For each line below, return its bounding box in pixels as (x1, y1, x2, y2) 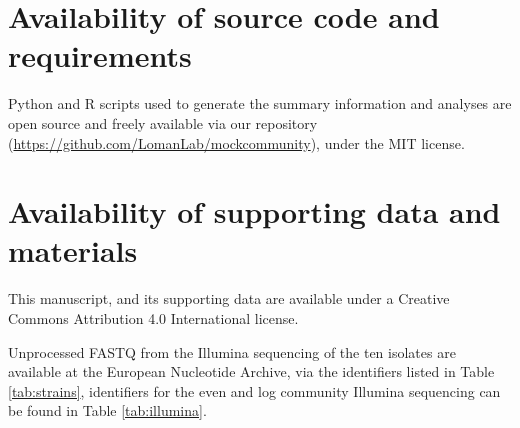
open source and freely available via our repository (8, 112, 318, 133)
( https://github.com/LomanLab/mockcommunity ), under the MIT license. (8, 132, 465, 153)
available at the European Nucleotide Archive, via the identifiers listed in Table (8, 361, 495, 382)
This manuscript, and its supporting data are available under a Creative (8, 288, 450, 309)
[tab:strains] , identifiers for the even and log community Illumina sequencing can (8, 380, 501, 401)
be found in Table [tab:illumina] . (8, 400, 207, 421)
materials (8, 230, 138, 271)
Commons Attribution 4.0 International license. (8, 308, 299, 328)
